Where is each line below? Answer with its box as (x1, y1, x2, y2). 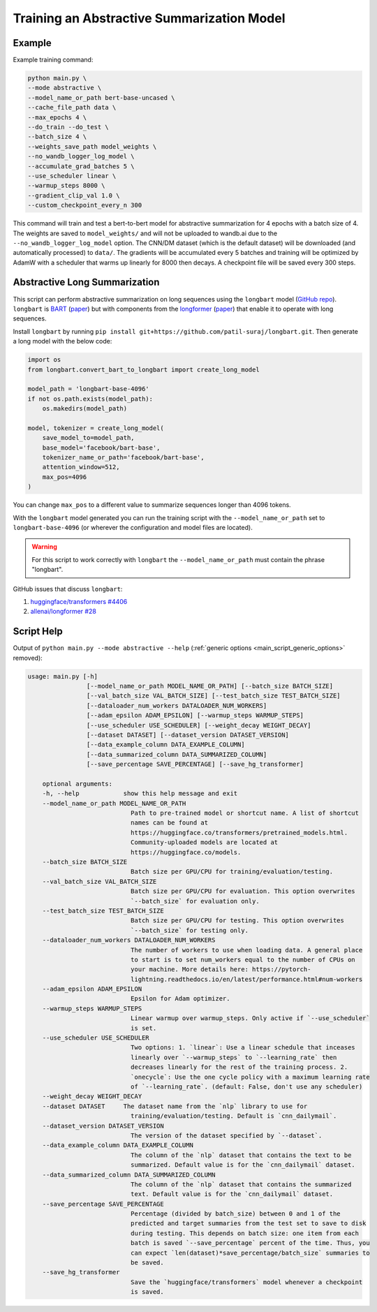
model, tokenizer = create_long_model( (27, 424, 164, 432)
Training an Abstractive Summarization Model (13, 10, 286, 26)
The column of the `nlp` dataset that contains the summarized (130, 1180, 352, 1188)
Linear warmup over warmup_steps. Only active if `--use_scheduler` (130, 1015, 370, 1022)
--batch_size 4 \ (27, 133, 87, 141)
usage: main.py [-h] (27, 672, 98, 680)
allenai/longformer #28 (30, 607, 97, 616)
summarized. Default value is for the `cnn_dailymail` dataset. (130, 1161, 355, 1169)
